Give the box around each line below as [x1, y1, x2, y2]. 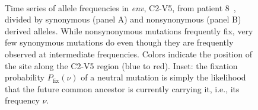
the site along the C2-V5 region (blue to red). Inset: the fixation [5, 59, 238, 72]
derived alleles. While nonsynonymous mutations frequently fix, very [5, 24, 253, 37]
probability [5, 71, 44, 83]
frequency [5, 94, 40, 106]
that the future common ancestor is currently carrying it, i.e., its [5, 82, 240, 95]
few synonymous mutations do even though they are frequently [5, 36, 234, 48]
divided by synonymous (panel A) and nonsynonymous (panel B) [5, 13, 241, 25]
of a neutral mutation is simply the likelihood [81, 71, 246, 83]
